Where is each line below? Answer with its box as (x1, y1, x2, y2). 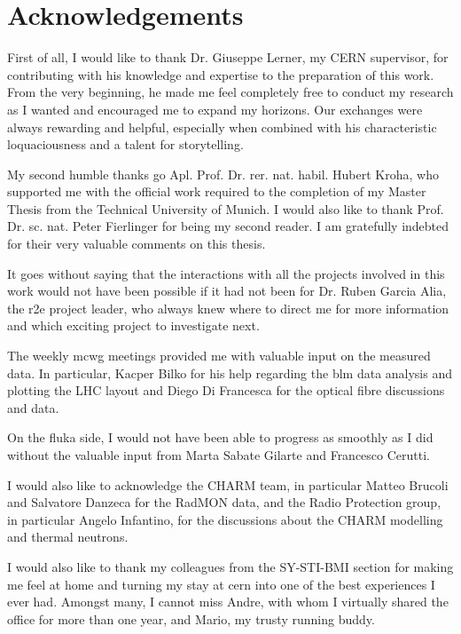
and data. (7, 398, 59, 416)
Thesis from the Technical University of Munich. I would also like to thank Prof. (7, 199, 444, 218)
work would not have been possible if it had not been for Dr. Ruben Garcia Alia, (7, 281, 447, 300)
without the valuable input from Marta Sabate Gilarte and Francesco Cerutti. (7, 446, 431, 464)
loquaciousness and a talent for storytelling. (7, 135, 244, 154)
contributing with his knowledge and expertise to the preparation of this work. (7, 65, 434, 83)
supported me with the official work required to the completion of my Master (7, 182, 426, 201)
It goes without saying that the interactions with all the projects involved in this (7, 264, 445, 282)
